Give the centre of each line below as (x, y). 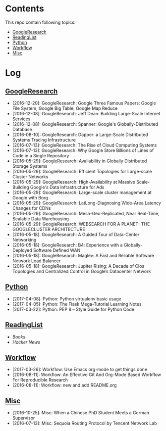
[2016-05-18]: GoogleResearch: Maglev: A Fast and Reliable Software (83, 255)
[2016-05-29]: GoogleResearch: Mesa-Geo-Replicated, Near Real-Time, (86, 213)
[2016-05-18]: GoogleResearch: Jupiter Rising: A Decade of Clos (78, 266)
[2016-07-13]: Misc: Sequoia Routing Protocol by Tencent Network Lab (84, 423)
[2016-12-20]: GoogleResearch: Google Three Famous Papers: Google (84, 103)
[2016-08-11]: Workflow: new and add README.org (64, 385)
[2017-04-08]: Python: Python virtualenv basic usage (67, 299)
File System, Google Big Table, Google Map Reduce (65, 108)
